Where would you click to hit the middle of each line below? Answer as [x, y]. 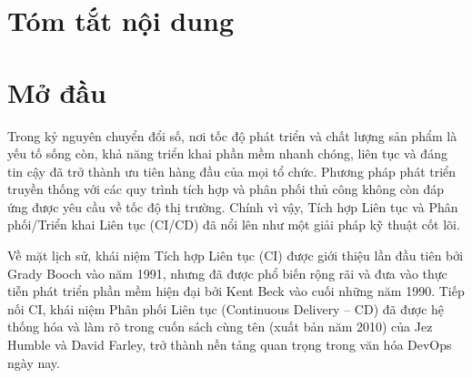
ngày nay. [34, 362]
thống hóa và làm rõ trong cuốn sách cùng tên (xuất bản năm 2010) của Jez [220, 327]
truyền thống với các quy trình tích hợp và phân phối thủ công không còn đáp [226, 189]
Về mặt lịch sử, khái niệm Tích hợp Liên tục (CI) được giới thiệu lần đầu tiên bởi [236, 255]
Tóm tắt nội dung [121, 20]
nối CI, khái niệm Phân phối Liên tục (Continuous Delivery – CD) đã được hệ [226, 308]
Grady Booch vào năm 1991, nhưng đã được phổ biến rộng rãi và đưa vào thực [227, 273]
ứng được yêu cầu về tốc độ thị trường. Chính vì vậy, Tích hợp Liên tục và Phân [233, 206]
